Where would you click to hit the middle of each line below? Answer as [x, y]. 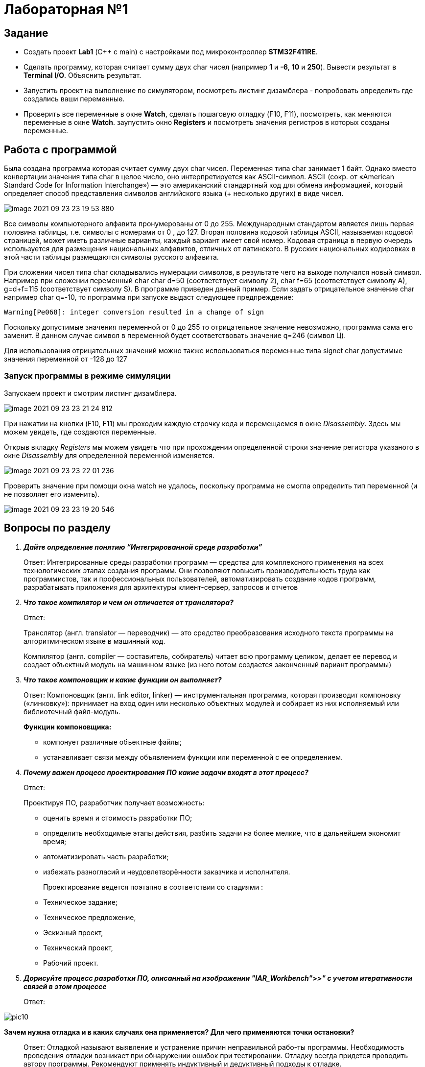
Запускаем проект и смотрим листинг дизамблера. [90, 393]
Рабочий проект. [71, 963]
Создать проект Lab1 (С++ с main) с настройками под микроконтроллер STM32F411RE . [171, 52]
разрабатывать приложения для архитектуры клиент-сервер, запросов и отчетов [161, 587]
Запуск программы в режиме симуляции [87, 376]
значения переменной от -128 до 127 [66, 359]
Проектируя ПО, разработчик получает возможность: [114, 802]
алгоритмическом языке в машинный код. [94, 641]
